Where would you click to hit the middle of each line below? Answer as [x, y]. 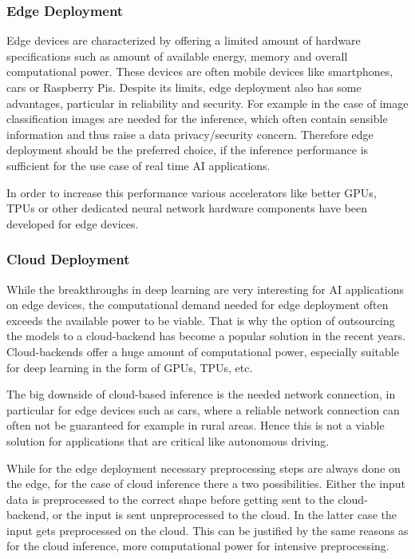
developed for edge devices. [73, 223]
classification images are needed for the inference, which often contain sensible [197, 119]
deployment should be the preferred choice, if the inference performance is [188, 150]
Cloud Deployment [68, 259]
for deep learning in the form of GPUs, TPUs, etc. [130, 367]
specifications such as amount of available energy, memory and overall [177, 56]
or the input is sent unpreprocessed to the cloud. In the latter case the [224, 515]
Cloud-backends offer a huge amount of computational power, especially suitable [203, 351]
